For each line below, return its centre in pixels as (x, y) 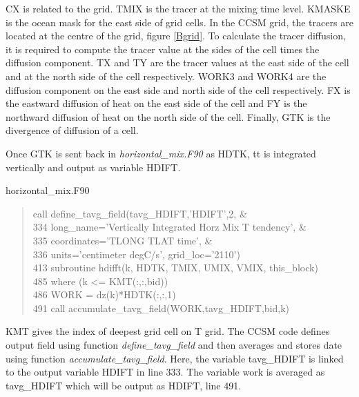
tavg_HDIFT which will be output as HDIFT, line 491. (124, 385)
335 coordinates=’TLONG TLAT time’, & (123, 240)
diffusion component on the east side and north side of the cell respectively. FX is (178, 89)
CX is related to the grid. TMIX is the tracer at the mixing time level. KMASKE (178, 8)
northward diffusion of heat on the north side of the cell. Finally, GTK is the (168, 116)
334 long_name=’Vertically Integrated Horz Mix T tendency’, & (169, 227)
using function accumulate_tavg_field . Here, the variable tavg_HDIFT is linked (175, 358)
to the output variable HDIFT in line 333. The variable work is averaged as (165, 372)
